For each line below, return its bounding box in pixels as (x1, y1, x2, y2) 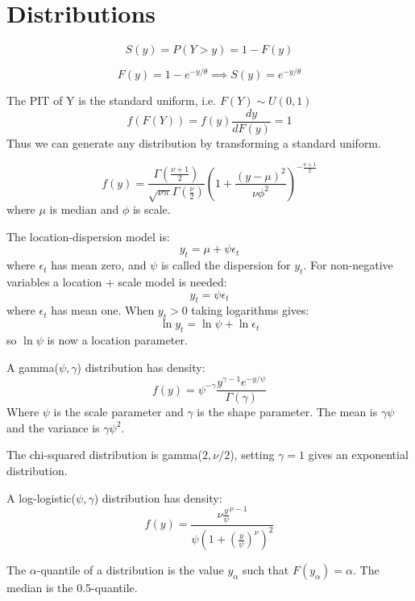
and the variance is (6, 419, 100, 436)
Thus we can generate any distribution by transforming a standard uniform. (6, 134, 381, 151)
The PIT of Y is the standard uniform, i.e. (6, 92, 217, 109)
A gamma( (6, 358, 59, 375)
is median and (49, 201, 119, 218)
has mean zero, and (51, 257, 147, 273)
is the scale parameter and (53, 403, 184, 420)
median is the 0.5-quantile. (6, 579, 138, 596)
